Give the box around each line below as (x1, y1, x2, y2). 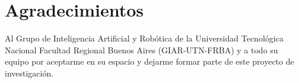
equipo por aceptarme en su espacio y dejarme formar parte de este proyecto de (5, 55, 294, 68)
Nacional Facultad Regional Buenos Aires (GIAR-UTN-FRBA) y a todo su (5, 43, 278, 56)
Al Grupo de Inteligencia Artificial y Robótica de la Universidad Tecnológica (5, 32, 284, 44)
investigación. (5, 66, 54, 79)
